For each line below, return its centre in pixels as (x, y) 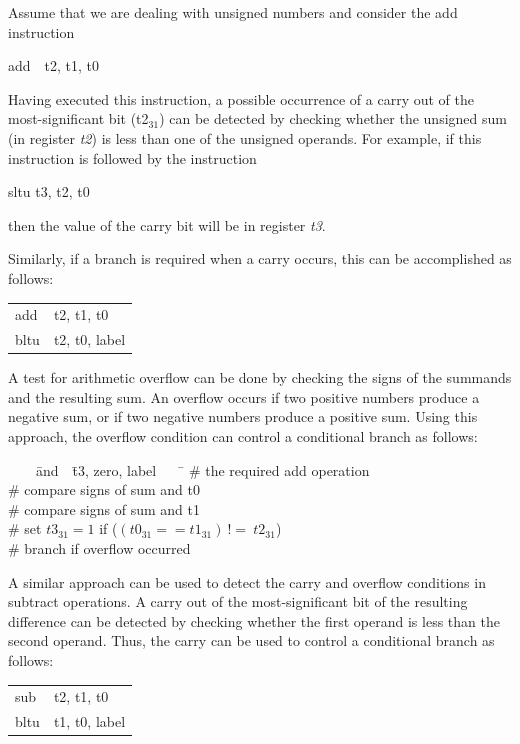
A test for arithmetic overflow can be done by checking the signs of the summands (260, 377)
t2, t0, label (89, 339)
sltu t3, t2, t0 (49, 191)
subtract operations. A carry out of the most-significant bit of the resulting (238, 601)
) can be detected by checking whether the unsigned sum (333, 118)
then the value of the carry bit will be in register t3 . (167, 224)
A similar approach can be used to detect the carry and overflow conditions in (247, 581)
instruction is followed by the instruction (132, 157)
